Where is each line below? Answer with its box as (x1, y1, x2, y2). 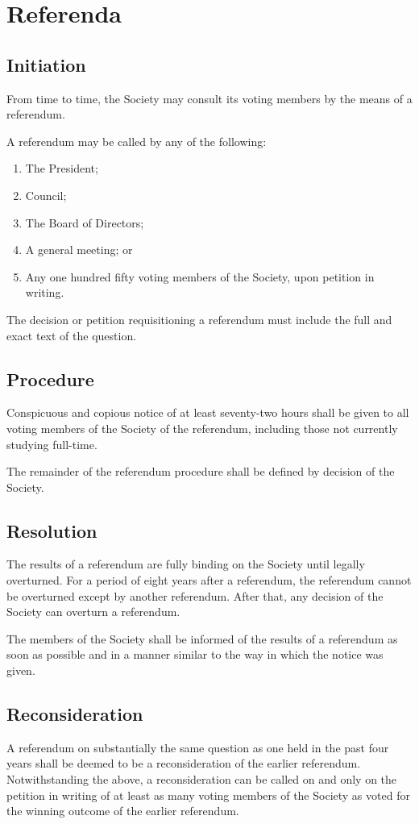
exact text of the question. (6, 327, 137, 343)
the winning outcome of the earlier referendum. (6, 802, 239, 819)
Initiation (6, 52, 86, 77)
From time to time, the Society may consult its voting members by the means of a (6, 89, 413, 106)
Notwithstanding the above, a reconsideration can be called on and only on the (6, 771, 397, 788)
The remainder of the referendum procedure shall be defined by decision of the (6, 463, 395, 480)
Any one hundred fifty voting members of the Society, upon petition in (25, 268, 375, 285)
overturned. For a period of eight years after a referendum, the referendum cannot (6, 572, 412, 589)
